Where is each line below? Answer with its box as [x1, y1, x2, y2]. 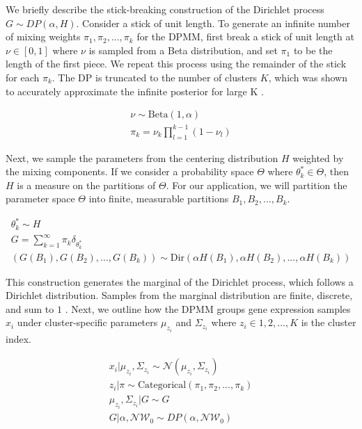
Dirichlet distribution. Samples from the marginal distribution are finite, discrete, [6, 288, 353, 302]
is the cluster [301, 315, 356, 330]
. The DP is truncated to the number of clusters [52, 70, 258, 84]
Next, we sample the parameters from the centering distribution [6, 150, 278, 165]
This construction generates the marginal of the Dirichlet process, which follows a [6, 274, 354, 289]
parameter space [6, 191, 75, 206]
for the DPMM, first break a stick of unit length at [136, 29, 354, 44]
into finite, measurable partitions [88, 191, 229, 206]
